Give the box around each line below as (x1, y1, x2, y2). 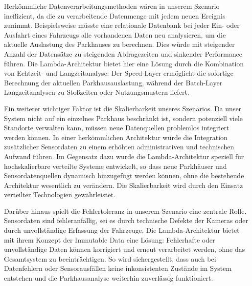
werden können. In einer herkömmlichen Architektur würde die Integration (4, 132, 228, 142)
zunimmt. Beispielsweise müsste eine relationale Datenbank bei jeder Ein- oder (4, 20, 240, 30)
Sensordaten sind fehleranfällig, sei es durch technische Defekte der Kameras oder (4, 215, 249, 225)
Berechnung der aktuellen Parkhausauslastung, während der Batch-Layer (4, 77, 223, 87)
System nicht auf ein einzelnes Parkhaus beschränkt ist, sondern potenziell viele (4, 113, 243, 123)
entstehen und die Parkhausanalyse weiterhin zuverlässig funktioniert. (4, 273, 213, 283)
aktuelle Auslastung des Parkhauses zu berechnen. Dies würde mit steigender (4, 39, 235, 49)
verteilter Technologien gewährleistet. (4, 189, 115, 200)
